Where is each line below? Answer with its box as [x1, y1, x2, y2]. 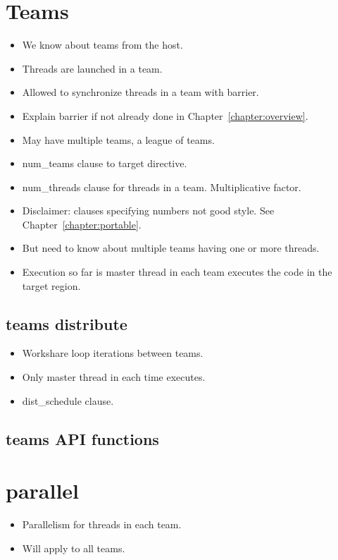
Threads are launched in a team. [22, 61, 163, 75]
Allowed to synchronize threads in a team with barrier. [22, 85, 259, 99]
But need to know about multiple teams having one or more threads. [22, 241, 320, 255]
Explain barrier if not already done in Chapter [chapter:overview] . [22, 108, 308, 123]
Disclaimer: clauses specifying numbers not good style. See [22, 203, 275, 218]
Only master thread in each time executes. [22, 370, 206, 384]
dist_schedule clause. [22, 393, 114, 408]
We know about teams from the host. [22, 37, 183, 52]
